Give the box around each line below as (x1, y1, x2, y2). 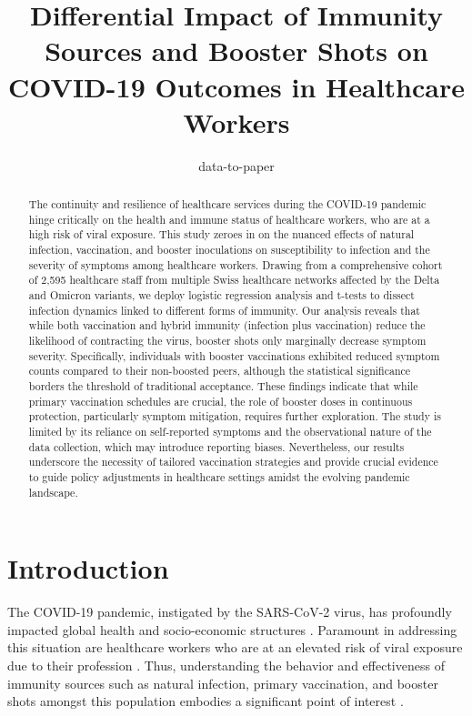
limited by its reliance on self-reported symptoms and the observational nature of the (28, 423, 432, 439)
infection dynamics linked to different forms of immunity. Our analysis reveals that (28, 302, 420, 318)
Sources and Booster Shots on (45, 32, 428, 69)
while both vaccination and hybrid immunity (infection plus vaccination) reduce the (28, 318, 426, 333)
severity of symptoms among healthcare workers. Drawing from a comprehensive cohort (28, 257, 443, 272)
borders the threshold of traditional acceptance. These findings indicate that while (28, 378, 418, 393)
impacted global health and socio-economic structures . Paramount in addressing (7, 620, 457, 639)
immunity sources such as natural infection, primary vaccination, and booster (7, 673, 438, 692)
